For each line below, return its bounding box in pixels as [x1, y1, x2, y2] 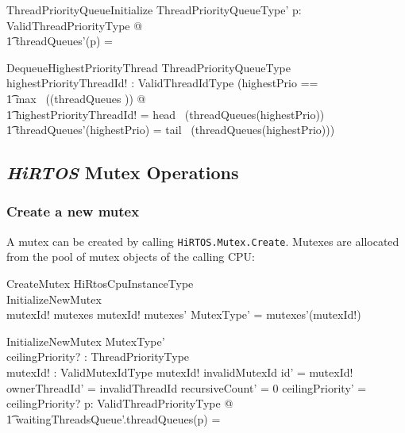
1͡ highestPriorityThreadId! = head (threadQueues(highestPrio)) [6, 105, 325, 122]
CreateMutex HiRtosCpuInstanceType [6, 275, 194, 291]
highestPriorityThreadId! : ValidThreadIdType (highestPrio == [6, 75, 318, 91]
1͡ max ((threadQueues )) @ [6, 90, 146, 106]
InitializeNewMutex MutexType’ [6, 332, 165, 349]
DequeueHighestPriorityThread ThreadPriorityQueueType [6, 59, 291, 75]
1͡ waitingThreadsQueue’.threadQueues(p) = [6, 410, 221, 427]
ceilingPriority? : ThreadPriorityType [6, 348, 190, 365]
